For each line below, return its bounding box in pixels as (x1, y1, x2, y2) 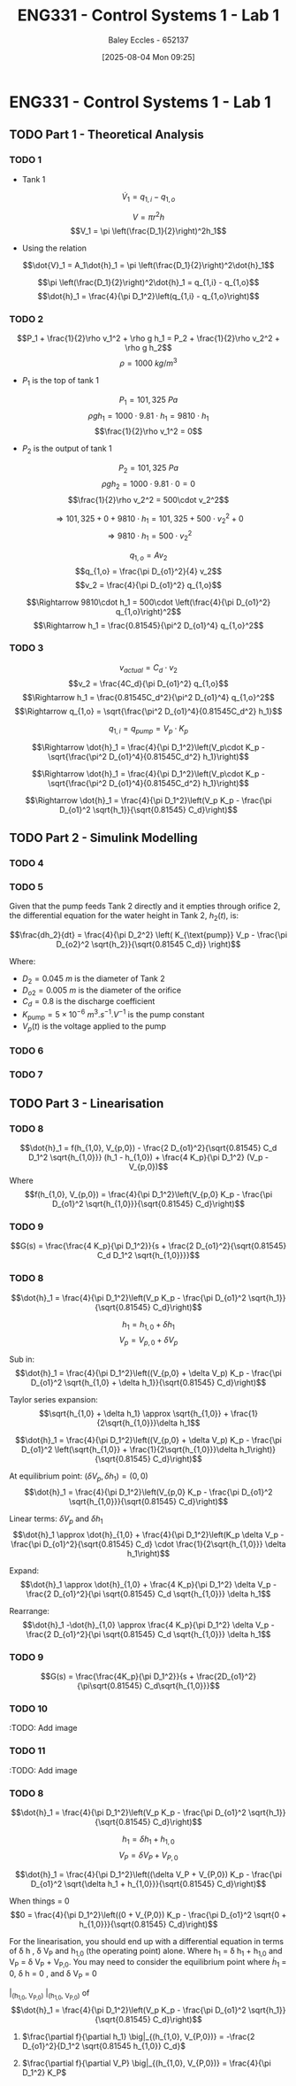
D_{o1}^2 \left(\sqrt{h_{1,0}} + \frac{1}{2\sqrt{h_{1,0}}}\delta (20, 1444, 239, 1455)
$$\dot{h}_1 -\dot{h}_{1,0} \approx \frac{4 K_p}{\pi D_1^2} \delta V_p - (21, 1619, 276, 1630)
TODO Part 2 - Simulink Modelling (9, 830, 198, 846)
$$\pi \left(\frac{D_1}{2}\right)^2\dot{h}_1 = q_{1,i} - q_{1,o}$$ (37, 277, 260, 288)
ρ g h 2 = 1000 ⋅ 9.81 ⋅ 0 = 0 (101, 479, 196, 491)
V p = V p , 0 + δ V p (118, 1334, 178, 1348)
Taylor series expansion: (9, 1395, 99, 1405)
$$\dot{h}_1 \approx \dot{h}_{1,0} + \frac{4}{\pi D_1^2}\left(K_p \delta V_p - (12, 1529, 285, 1540)
